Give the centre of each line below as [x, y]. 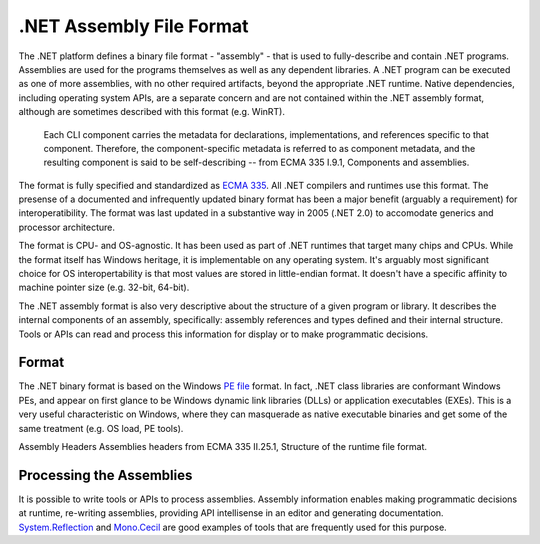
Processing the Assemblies [105, 475]
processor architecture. [66, 227]
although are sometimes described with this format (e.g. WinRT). [151, 112]
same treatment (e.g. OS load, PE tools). [101, 428]
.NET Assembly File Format [133, 26]
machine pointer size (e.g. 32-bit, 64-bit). [104, 287]
